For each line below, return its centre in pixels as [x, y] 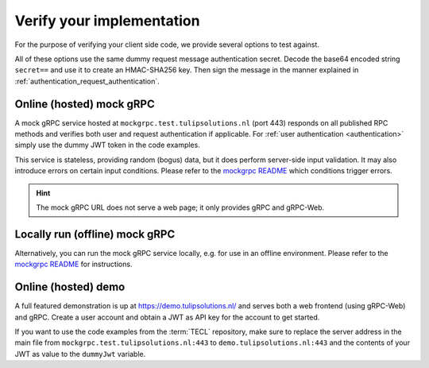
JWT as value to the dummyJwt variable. [80, 354]
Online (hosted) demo [70, 287]
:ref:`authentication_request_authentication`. [87, 81]
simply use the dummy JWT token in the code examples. [107, 145]
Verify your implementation [107, 21]
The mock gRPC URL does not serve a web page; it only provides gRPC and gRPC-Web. [180, 207]
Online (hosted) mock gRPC [85, 104]
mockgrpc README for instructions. [73, 264]
